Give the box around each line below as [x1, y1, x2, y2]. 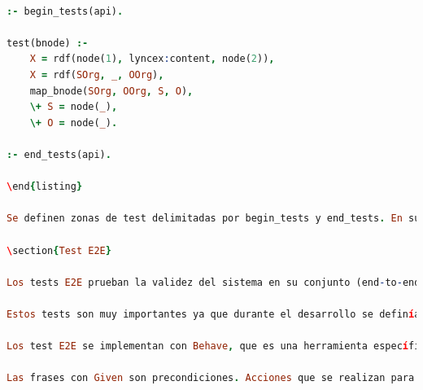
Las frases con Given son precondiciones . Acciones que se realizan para [7, 372, 415, 384]
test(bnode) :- [7, 37, 89, 49]
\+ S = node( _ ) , [29, 101, 118, 113]
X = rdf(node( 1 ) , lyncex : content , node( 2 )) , [29, 53, 275, 65]
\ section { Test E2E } [7, 244, 111, 256]
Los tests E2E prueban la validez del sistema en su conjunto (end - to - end [7, 276, 421, 288]
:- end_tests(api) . [7, 148, 111, 160]
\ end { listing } [7, 181, 83, 193]
